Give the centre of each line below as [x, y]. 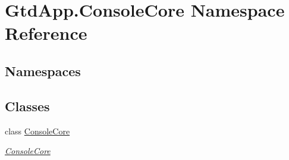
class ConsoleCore [37, 131]
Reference [46, 33]
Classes [27, 106]
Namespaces [43, 70]
